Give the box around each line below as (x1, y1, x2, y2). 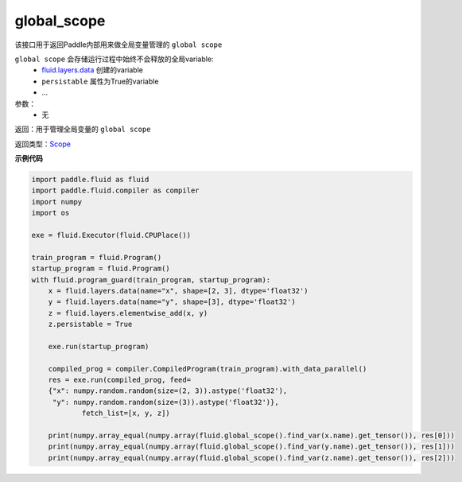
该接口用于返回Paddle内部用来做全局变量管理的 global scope (14, 40, 223, 49)
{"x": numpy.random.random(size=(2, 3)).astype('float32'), (48, 387, 288, 395)
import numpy (31, 197, 83, 206)
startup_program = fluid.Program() (31, 264, 170, 274)
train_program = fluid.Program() (31, 253, 162, 262)
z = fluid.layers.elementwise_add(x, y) (48, 309, 208, 317)
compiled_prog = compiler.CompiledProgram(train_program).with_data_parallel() (48, 364, 367, 373)
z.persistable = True (48, 320, 133, 329)
